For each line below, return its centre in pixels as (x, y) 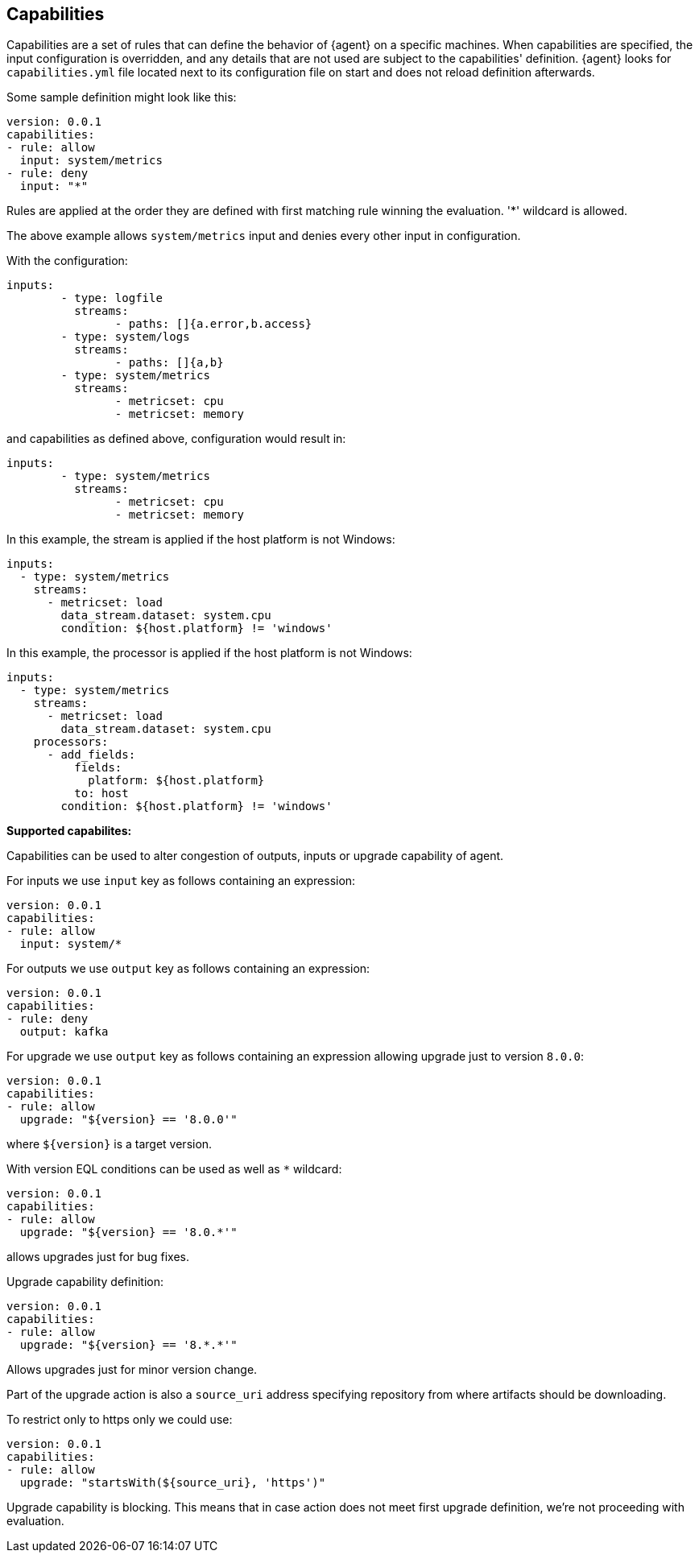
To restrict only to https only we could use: (120, 1420)
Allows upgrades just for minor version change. (132, 1370)
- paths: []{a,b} (169, 363)
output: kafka (64, 1032)
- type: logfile (112, 298)
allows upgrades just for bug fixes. (98, 1257)
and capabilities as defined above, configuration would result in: (176, 439)
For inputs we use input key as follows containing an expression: (181, 881)
